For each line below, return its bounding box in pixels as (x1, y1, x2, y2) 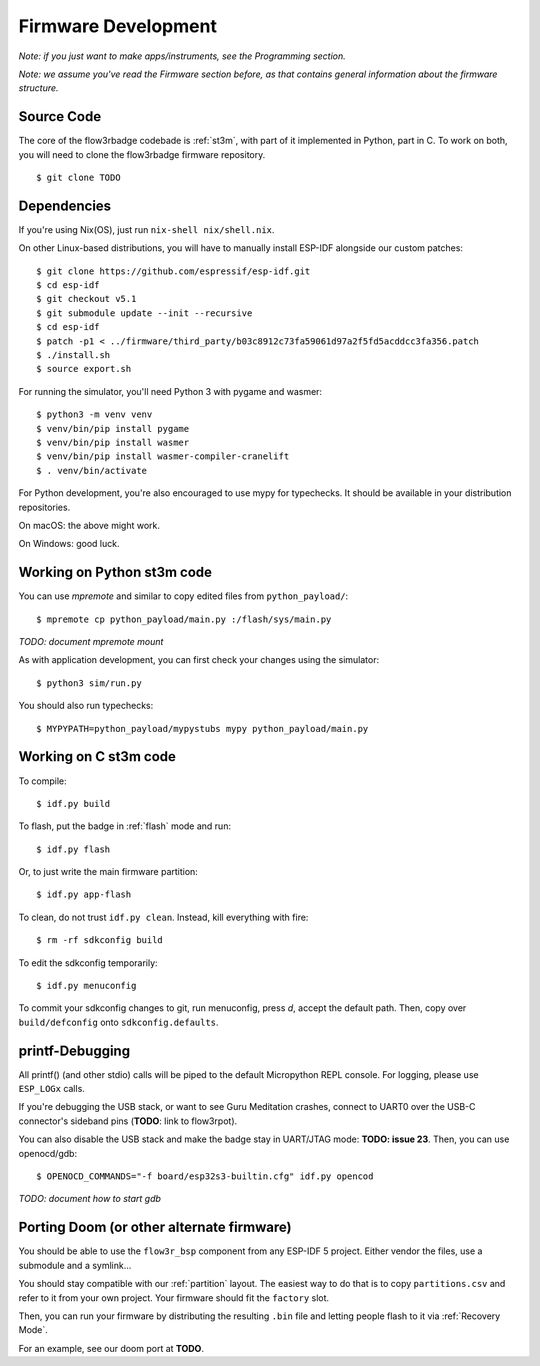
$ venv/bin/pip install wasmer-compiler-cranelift (36, 451, 290, 462)
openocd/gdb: (18, 1147, 78, 1159)
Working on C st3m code (18, 748, 177, 765)
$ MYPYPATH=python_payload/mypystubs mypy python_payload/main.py (36, 723, 369, 734)
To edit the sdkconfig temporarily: (18, 956, 159, 969)
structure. (18, 82, 59, 94)
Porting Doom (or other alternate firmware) (18, 1219, 292, 1236)
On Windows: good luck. (18, 538, 120, 550)
